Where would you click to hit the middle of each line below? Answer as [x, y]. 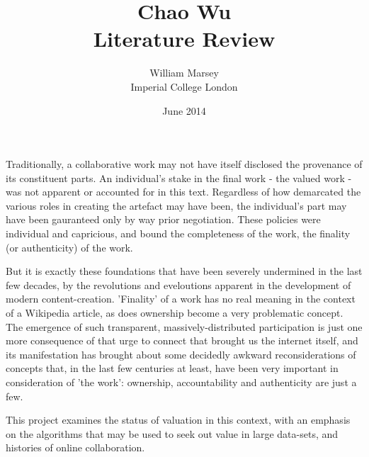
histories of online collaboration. [75, 447]
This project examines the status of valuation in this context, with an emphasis [178, 420]
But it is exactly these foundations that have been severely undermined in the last [184, 271]
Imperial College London [184, 86]
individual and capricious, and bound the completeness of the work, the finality [178, 233]
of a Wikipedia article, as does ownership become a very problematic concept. [175, 313]
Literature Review [184, 39]
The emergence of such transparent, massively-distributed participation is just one [184, 326]
